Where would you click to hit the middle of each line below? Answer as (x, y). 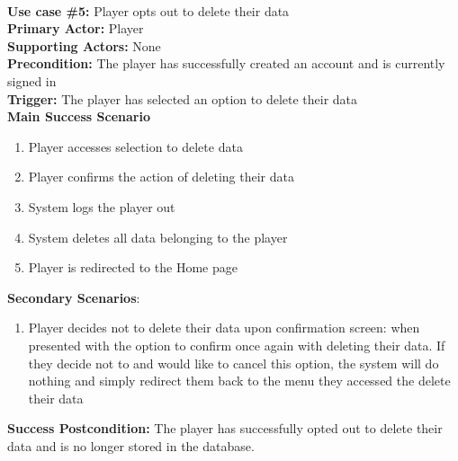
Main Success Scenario (79, 116)
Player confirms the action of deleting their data (161, 177)
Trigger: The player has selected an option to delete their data (183, 98)
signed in (32, 80)
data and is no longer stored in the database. (131, 445)
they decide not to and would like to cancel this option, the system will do (233, 363)
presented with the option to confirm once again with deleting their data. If (237, 345)
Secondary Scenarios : (74, 297)
